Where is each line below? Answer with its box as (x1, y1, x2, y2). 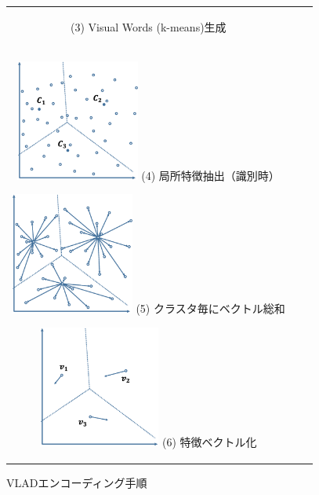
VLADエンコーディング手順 (6, 475, 147, 491)
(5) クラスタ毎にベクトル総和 (136, 300, 285, 317)
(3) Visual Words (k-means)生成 (71, 18, 227, 35)
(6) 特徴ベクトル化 (162, 434, 257, 450)
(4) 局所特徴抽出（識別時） (141, 167, 280, 183)
